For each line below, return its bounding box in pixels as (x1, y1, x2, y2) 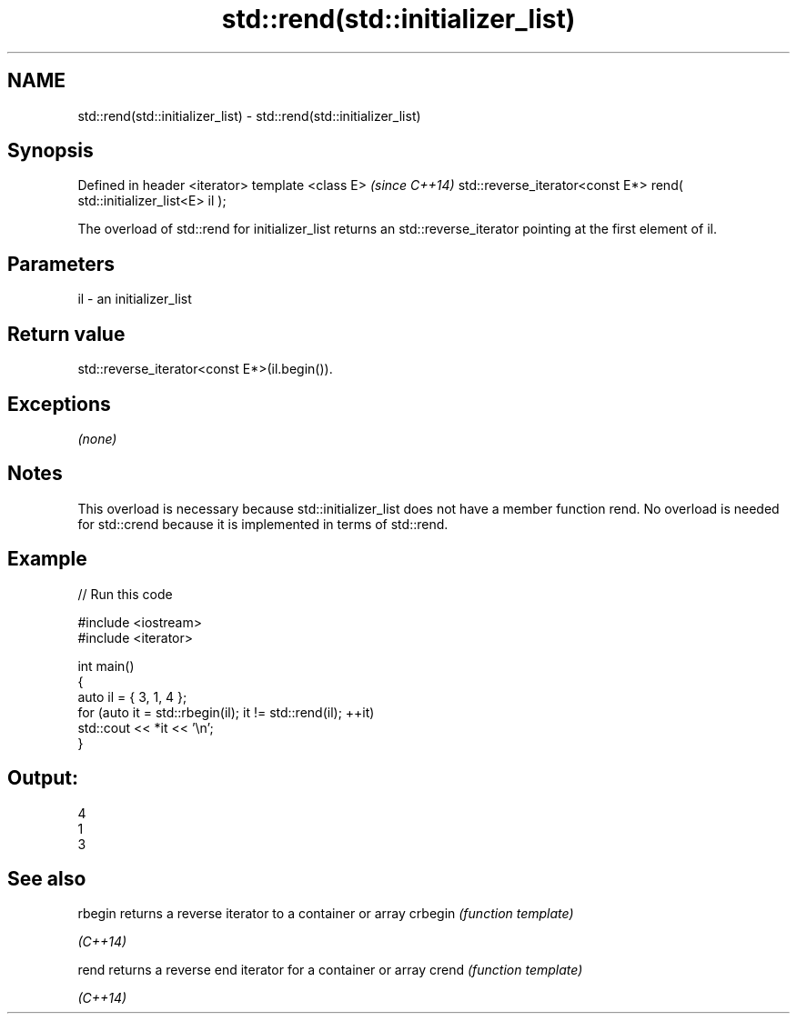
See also (7, 866, 86, 890)
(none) (77, 430, 117, 446)
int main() (77, 657, 135, 674)
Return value (7, 322, 126, 345)
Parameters (7, 252, 115, 275)
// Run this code (77, 586, 173, 602)
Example (7, 547, 87, 571)
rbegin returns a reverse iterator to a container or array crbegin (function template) (77, 906, 574, 922)
